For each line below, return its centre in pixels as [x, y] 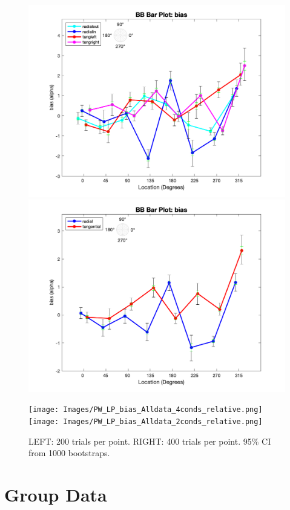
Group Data [56, 495]
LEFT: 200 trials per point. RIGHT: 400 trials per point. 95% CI [150, 441]
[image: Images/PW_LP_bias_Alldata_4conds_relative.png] [146, 410]
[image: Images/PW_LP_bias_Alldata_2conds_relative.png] [146, 422]
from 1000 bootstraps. [69, 453]
